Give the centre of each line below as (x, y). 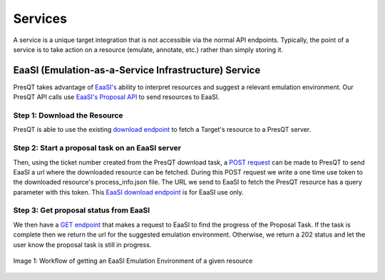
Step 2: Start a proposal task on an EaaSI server (97, 148)
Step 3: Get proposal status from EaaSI (81, 210)
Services (40, 19)
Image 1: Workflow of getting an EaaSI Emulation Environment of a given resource (133, 261)
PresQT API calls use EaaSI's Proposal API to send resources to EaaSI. (117, 97)
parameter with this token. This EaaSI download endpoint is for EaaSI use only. (128, 192)
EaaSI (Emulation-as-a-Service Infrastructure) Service (137, 70)
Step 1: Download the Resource (68, 115)
